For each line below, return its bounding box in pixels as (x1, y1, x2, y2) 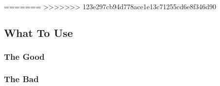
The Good (4, 51, 45, 63)
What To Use (4, 25, 73, 40)
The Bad (4, 73, 39, 85)
